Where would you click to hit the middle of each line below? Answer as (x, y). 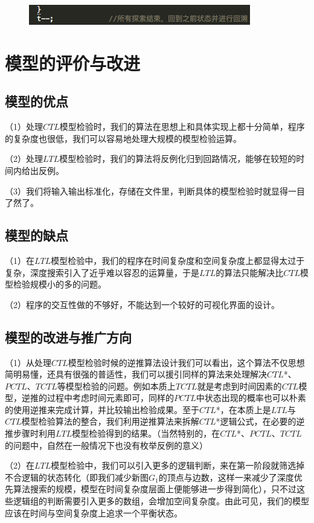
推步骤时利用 (30, 433)
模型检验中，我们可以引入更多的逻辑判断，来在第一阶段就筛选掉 (178, 465)
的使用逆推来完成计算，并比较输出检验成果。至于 (102, 409)
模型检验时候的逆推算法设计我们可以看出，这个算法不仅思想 (186, 362)
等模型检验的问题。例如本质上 (116, 386)
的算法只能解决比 (250, 272)
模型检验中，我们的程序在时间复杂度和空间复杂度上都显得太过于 (178, 260)
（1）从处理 (28, 362)
